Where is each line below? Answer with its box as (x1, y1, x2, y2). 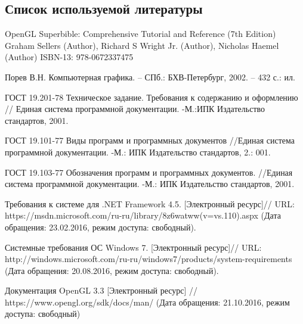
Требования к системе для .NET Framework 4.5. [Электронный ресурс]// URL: (5, 197, 295, 210)
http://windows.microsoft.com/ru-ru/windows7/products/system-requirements (5, 253, 292, 265)
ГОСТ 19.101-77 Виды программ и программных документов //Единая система (5, 134, 295, 147)
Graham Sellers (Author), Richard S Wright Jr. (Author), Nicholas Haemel (5, 39, 279, 51)
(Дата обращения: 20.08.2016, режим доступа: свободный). (5, 264, 219, 276)
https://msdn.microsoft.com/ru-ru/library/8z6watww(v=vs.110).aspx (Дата (5, 209, 281, 222)
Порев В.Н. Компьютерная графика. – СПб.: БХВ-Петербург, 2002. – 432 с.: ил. (5, 70, 295, 83)
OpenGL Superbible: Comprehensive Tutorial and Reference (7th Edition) (5, 27, 276, 40)
